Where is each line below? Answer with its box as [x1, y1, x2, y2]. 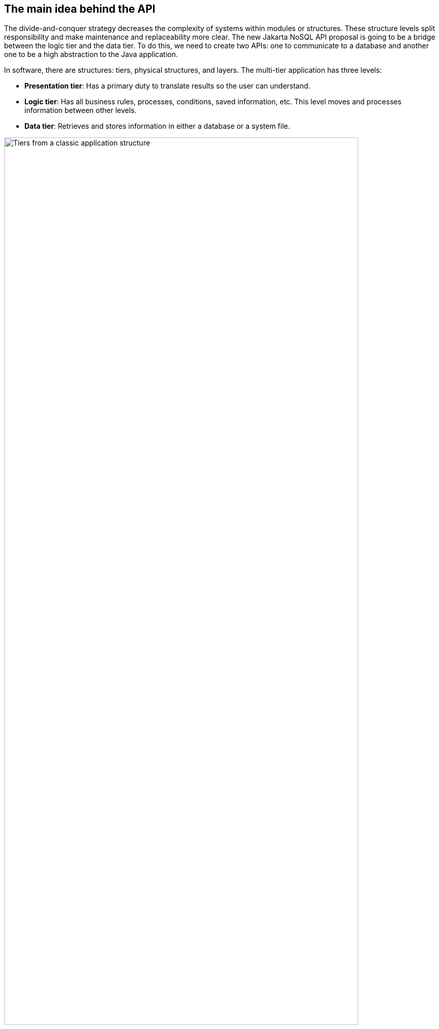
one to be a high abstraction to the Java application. [4, 50, 178, 59]
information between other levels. [24, 106, 137, 115]
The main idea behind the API [4, 3, 155, 15]
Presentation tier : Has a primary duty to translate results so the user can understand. [24, 81, 310, 91]
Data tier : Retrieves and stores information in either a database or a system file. [24, 122, 290, 131]
